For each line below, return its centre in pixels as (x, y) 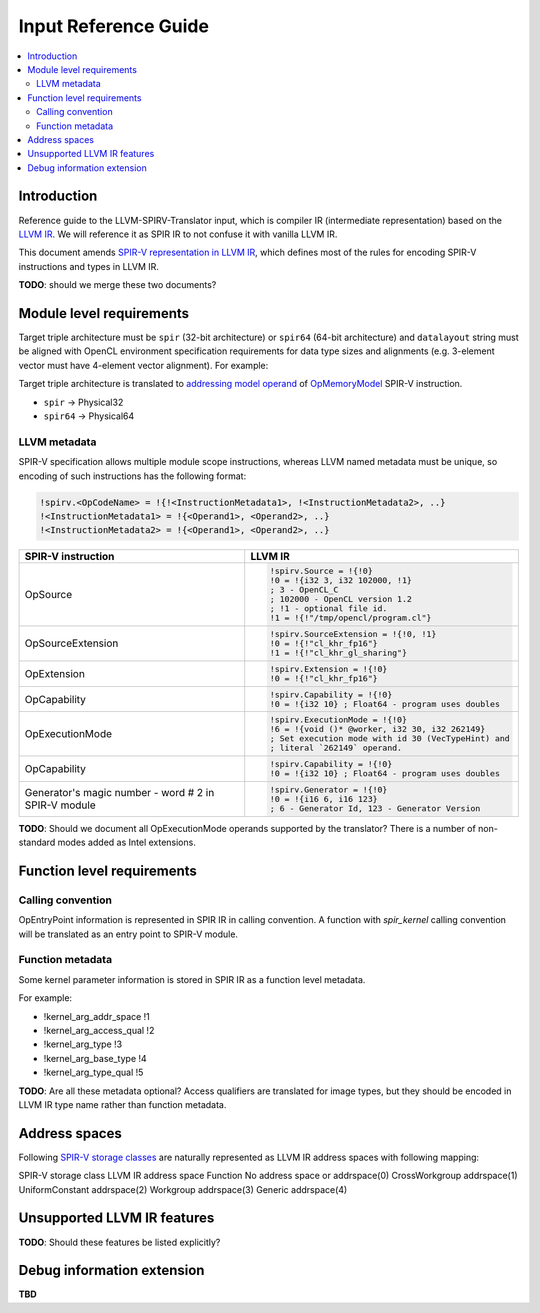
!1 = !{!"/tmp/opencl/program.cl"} (350, 618)
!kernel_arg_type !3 (83, 1044)
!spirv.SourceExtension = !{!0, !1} (353, 633)
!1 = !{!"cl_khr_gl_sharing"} (338, 652)
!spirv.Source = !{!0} (321, 571)
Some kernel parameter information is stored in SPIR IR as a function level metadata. (192, 979)
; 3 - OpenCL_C (304, 590)
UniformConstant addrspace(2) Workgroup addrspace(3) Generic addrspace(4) (183, 1189)
